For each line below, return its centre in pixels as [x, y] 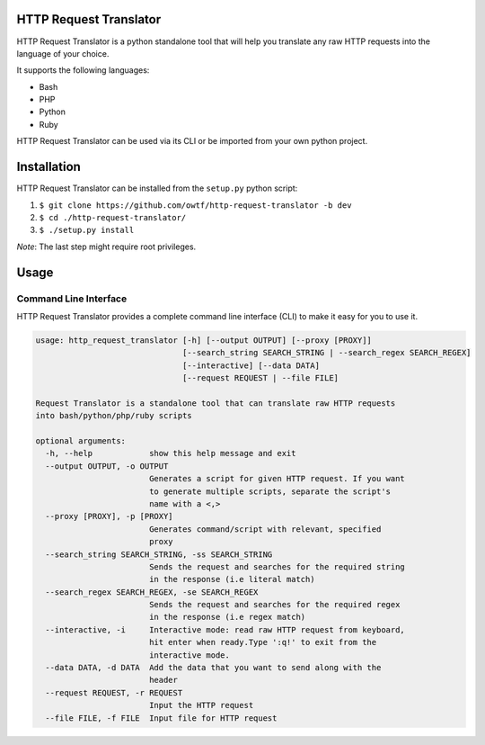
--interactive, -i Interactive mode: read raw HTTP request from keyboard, [225, 629]
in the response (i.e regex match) [227, 617]
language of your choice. [63, 53]
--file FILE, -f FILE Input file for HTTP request [161, 718]
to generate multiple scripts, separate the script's [269, 491]
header [163, 680]
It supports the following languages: [83, 70]
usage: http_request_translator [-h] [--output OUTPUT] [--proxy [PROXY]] [204, 340]
